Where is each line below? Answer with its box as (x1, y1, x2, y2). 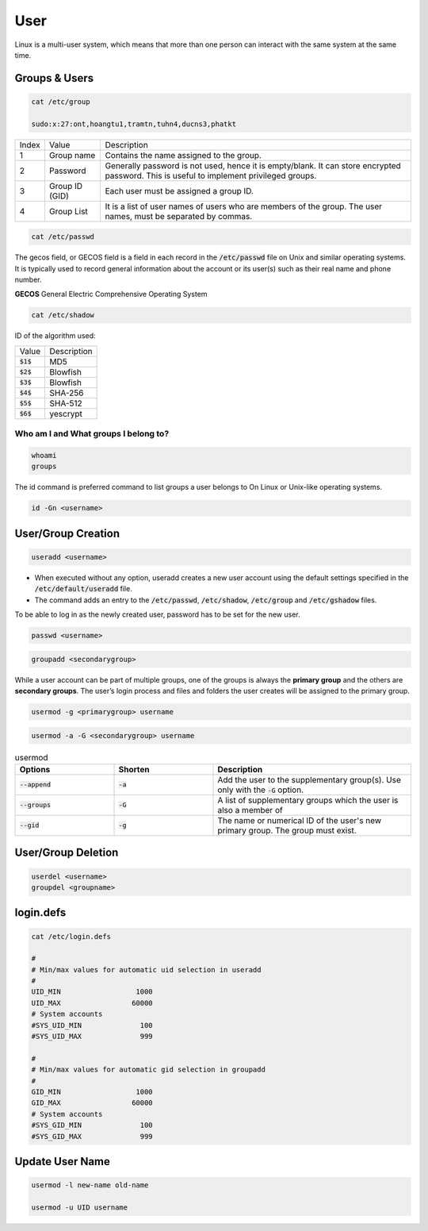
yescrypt (49, 408, 82, 419)
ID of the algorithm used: (14, 331, 96, 340)
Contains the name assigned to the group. (105, 149, 262, 160)
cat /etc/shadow (31, 310, 95, 320)
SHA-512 (49, 398, 82, 409)
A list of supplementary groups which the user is (217, 794, 399, 806)
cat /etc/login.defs (31, 932, 111, 941)
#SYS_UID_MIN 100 (31, 1021, 154, 1029)
